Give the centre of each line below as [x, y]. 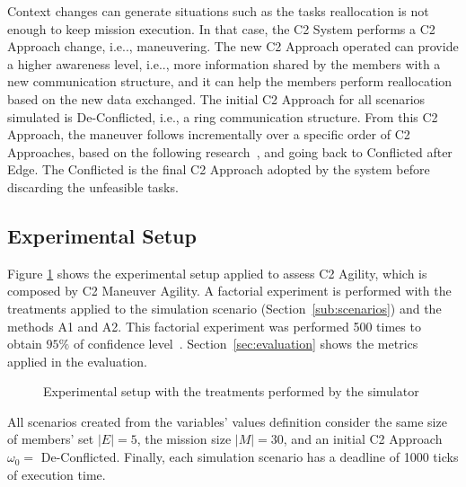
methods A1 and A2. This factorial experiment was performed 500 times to [214, 326]
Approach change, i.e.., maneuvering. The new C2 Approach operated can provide [233, 46]
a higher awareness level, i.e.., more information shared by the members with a [224, 63]
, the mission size [184, 439]
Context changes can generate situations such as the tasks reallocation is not [218, 11]
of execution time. [57, 474]
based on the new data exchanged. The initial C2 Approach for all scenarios [216, 98]
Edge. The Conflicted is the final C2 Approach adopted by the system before [219, 169]
